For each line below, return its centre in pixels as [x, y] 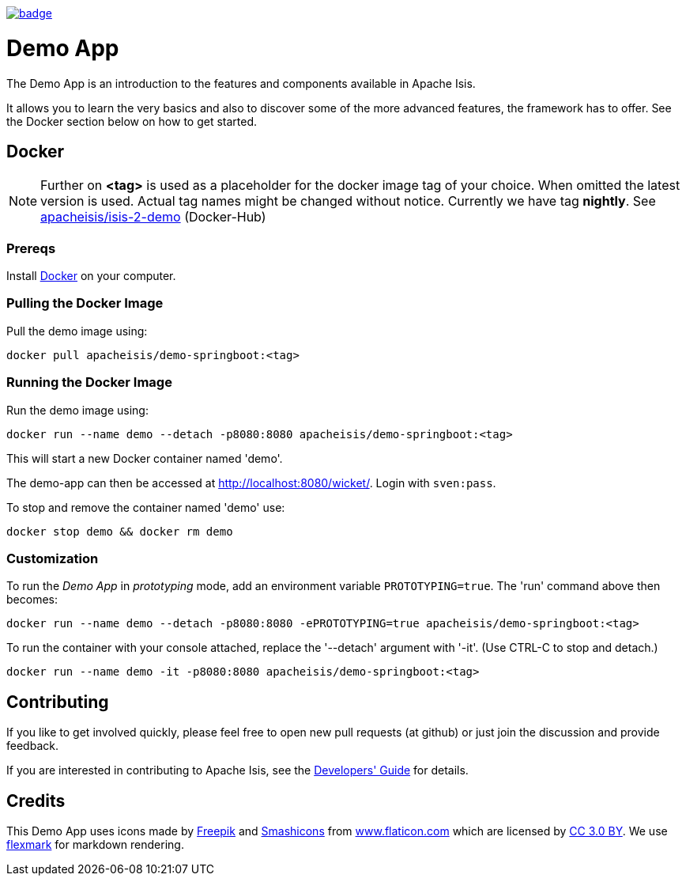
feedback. [32, 746]
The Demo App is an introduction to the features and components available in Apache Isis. [241, 83]
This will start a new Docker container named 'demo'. [145, 458]
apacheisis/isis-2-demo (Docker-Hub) [153, 217]
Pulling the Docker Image [85, 303]
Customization [53, 558]
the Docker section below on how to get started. [132, 121]
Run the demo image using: [77, 410]
